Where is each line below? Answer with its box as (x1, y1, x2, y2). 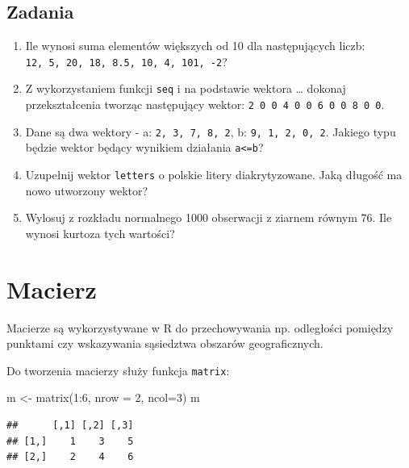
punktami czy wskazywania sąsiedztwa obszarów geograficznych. (6, 335, 323, 352)
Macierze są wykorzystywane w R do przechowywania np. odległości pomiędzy (6, 319, 394, 336)
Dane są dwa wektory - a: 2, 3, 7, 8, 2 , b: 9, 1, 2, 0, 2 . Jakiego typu (25, 123, 396, 140)
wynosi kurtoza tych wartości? (25, 224, 175, 241)
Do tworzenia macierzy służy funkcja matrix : (6, 361, 230, 378)
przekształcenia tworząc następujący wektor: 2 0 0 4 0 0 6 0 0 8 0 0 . (25, 96, 385, 113)
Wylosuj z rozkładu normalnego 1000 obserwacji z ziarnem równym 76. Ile (25, 209, 392, 226)
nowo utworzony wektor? (25, 182, 148, 198)
